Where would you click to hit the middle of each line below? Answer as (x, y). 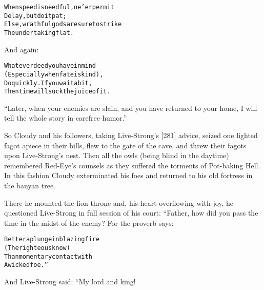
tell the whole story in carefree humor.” (66, 118)
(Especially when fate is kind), (54, 74)
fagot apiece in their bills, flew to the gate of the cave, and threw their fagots (125, 145)
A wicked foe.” (26, 265)
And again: (22, 49)
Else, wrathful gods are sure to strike (63, 24)
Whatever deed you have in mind (50, 66)
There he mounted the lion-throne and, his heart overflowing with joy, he (119, 202)
